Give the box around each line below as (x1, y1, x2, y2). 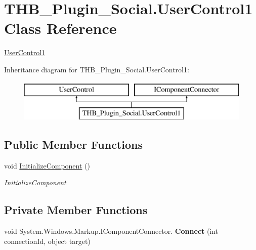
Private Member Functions (4, 202, 148, 218)
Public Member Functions (4, 137, 143, 152)
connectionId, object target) (4, 235, 91, 246)
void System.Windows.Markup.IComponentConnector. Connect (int (4, 226, 219, 236)
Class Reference (4, 18, 117, 38)
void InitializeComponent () (4, 160, 90, 171)
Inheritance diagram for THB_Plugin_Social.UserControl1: (4, 64, 189, 74)
